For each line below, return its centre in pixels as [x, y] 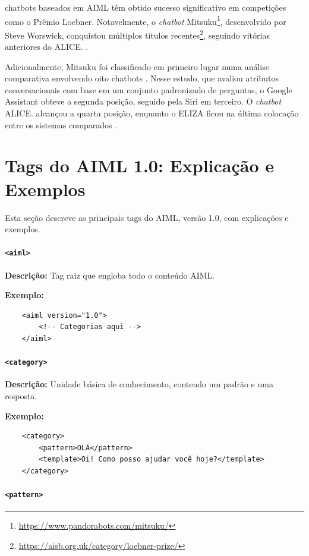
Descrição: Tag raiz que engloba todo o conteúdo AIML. [110, 275]
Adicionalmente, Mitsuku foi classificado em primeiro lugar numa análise [137, 66]
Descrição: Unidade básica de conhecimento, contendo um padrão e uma [139, 384]
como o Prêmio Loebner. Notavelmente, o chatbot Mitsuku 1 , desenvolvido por [146, 20]
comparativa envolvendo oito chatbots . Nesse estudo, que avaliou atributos [142, 78]
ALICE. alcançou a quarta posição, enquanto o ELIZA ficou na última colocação [152, 113]
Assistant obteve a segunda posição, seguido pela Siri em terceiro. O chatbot [143, 101]
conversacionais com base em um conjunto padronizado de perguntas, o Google [149, 89]
